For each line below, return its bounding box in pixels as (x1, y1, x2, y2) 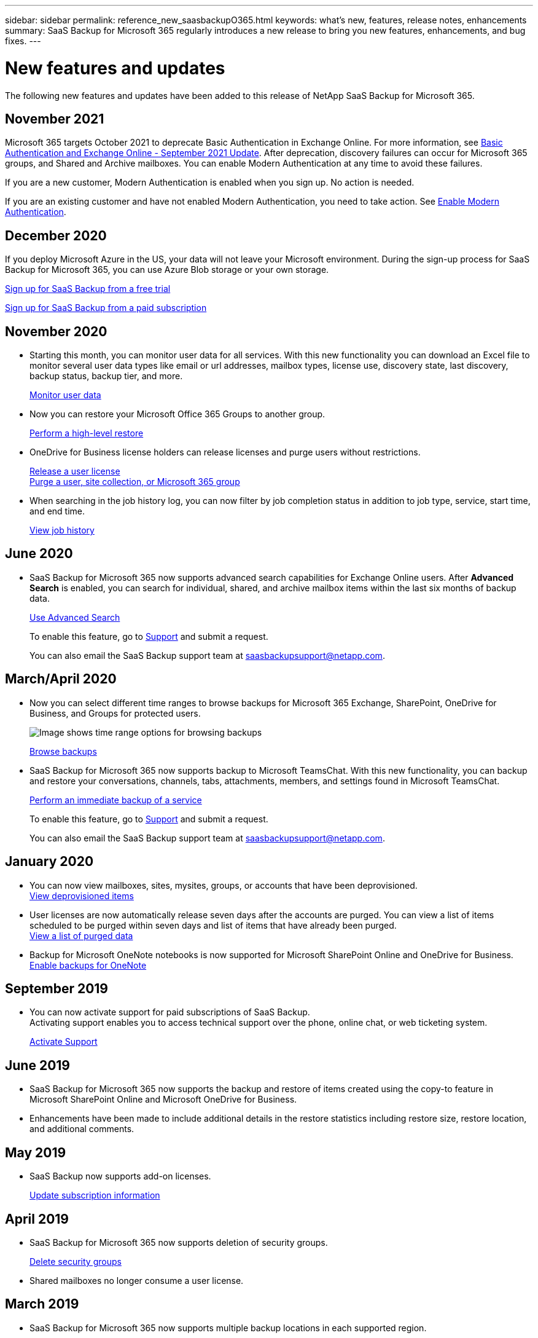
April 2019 (5, 1211, 69, 1227)
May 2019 (5, 1144, 66, 1160)
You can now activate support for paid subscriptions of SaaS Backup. (29, 1007, 310, 1018)
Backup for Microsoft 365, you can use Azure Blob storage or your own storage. (5, 264, 329, 275)
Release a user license (29, 466, 120, 477)
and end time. (29, 506, 85, 517)
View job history (29, 525, 95, 536)
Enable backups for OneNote (29, 959, 147, 970)
